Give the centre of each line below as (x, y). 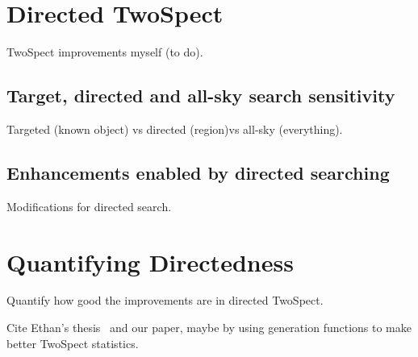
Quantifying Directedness (150, 262)
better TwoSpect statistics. (73, 343)
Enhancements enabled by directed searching (198, 172)
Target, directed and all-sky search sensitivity (201, 95)
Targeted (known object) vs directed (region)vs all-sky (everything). (175, 129)
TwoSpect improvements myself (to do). (105, 52)
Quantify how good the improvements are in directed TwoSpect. (165, 300)
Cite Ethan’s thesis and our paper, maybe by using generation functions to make (209, 328)
